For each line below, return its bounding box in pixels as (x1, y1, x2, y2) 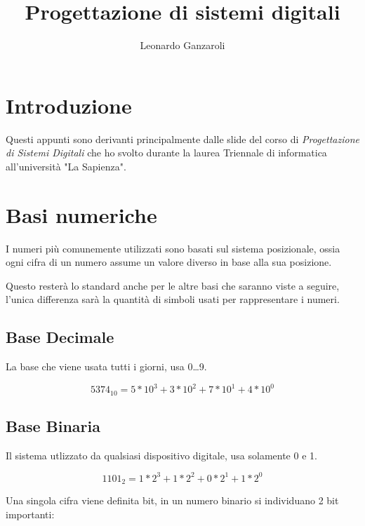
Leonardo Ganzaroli (140, 38, 225, 53)
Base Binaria (6, 415, 100, 437)
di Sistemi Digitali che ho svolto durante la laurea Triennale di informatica (6, 145, 327, 160)
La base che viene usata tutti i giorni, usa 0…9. (6, 359, 207, 374)
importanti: (6, 507, 55, 522)
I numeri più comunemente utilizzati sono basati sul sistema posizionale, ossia (6, 241, 340, 255)
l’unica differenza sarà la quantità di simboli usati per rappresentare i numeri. (6, 292, 340, 306)
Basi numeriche (6, 200, 157, 229)
